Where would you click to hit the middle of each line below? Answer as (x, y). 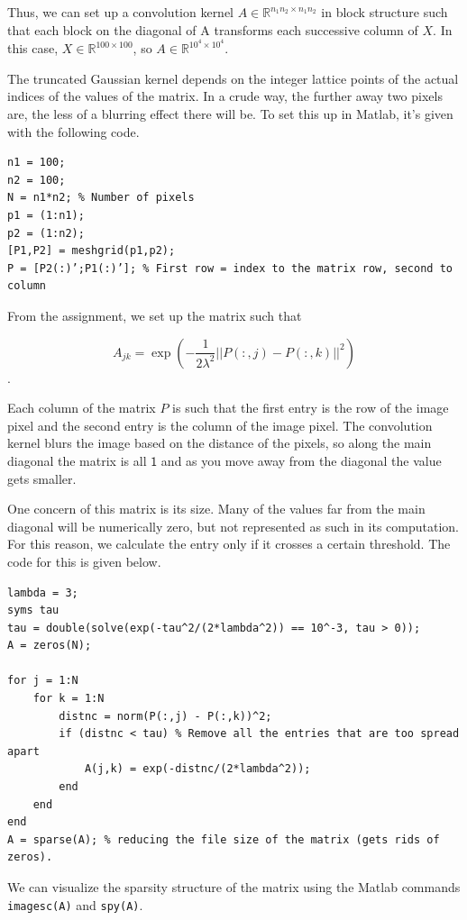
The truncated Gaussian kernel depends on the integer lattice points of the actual (233, 78)
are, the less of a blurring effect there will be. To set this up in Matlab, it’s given (230, 114)
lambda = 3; (43, 592)
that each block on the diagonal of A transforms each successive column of (213, 29)
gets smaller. (42, 478)
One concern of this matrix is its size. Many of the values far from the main (216, 509)
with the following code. (73, 131)
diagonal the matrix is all (77, 460)
